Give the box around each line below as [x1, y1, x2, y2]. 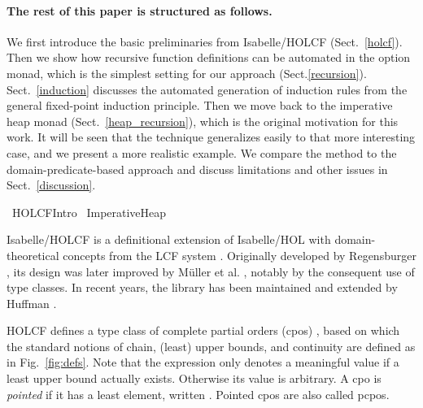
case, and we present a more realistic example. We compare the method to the [7, 144, 397, 161]
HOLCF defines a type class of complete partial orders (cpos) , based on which [7, 322, 400, 339]
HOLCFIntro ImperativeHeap [11, 203, 167, 220]
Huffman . [7, 294, 57, 311]
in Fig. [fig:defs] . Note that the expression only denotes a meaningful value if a [7, 354, 399, 371]
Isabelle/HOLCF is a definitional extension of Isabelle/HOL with [7, 231, 331, 248]
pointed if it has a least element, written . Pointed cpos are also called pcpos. [7, 385, 390, 402]
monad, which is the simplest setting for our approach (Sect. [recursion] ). [7, 64, 367, 81]
